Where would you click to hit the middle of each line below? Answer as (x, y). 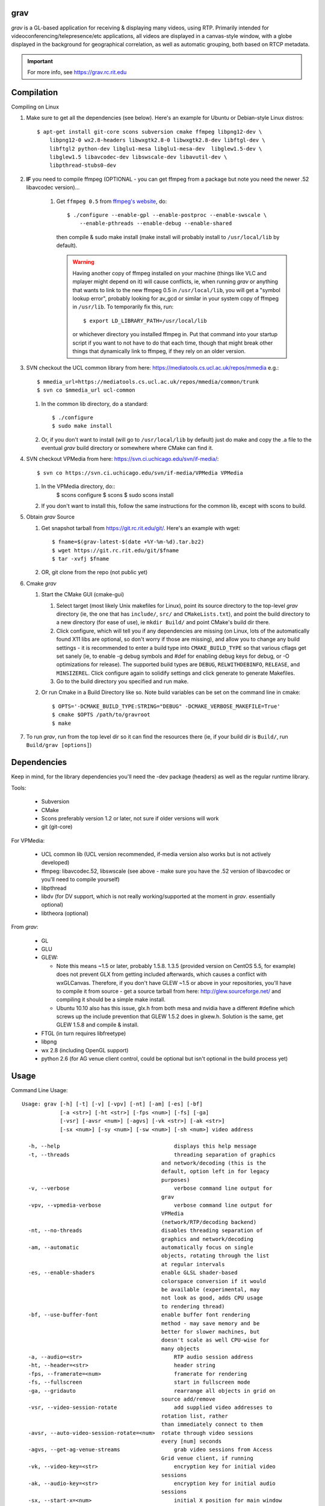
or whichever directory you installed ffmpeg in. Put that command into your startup (175, 334)
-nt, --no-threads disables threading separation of (145, 1231)
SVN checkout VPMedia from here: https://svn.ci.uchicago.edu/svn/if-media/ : (122, 459)
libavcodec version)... (53, 187)
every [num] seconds (191, 1441)
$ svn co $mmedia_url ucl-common (86, 390)
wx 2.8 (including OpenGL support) (85, 1050)
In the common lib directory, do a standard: (95, 404)
